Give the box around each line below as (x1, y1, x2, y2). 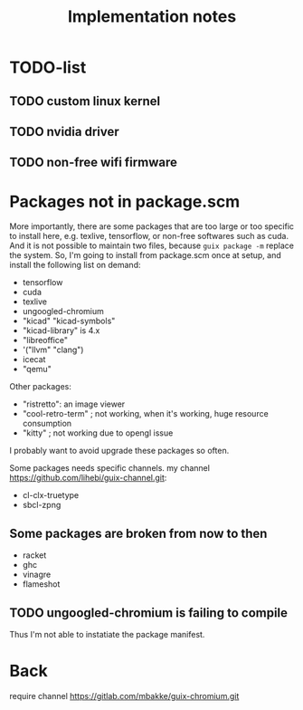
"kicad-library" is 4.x (22, 325, 100, 336)
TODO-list (9, 57, 87, 78)
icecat (22, 354, 46, 365)
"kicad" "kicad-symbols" (22, 315, 116, 327)
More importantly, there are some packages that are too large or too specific (9, 221, 295, 232)
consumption (22, 418, 72, 429)
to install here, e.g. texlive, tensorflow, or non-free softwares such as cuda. (9, 231, 289, 242)
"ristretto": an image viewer (22, 398, 126, 409)
